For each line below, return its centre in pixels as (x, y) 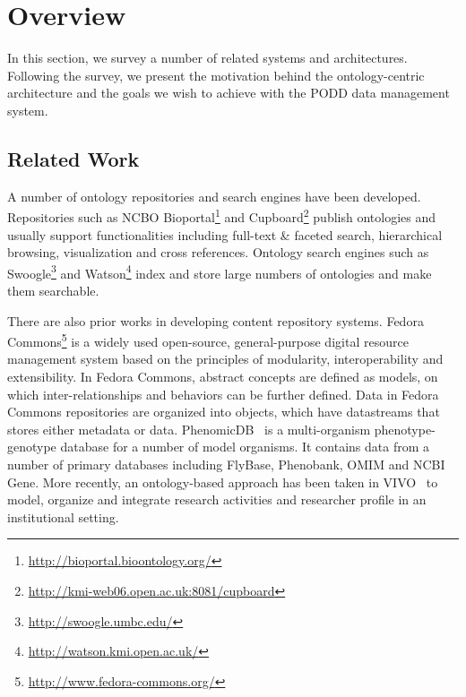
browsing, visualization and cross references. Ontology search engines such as (218, 252)
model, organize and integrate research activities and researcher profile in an (217, 499)
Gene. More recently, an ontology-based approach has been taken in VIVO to (223, 482)
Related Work (73, 158)
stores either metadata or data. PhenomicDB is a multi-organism (189, 429)
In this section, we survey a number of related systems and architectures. (207, 58)
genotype (32, 447)
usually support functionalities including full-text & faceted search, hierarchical (225, 234)
